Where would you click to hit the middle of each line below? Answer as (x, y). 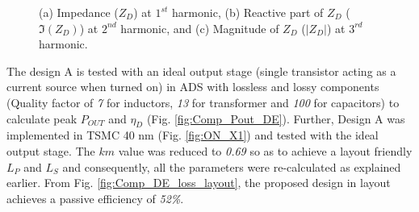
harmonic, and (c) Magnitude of (200, 28)
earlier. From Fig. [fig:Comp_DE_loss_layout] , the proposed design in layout (199, 183)
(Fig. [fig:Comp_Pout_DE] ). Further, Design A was (276, 118)
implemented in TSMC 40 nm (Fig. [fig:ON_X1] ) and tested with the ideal (193, 135)
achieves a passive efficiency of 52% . (95, 198)
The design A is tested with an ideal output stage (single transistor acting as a (201, 71)
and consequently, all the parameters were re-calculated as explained (232, 166)
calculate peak (42, 118)
